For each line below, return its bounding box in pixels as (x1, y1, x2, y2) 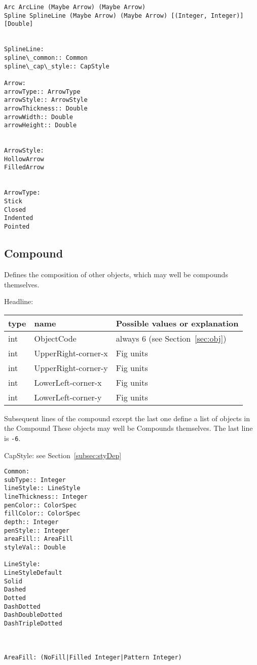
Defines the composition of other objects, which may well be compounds (4, 269, 228, 279)
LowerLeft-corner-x (34, 376, 102, 388)
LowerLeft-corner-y (34, 391, 102, 403)
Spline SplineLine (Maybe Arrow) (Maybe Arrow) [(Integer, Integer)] (4, 12, 244, 19)
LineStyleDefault (4, 569, 62, 577)
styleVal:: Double (4, 544, 66, 551)
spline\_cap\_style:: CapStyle (4, 62, 109, 70)
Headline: (4, 296, 33, 307)
